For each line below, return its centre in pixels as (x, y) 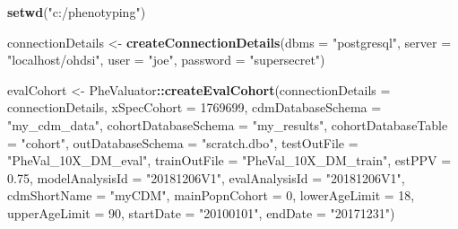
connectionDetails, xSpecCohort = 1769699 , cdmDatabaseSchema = (194, 107)
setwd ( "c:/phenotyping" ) (77, 12)
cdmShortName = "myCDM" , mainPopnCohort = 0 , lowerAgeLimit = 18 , (211, 195)
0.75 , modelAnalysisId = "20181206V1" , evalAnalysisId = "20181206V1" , (206, 177)
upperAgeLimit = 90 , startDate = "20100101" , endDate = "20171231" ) (201, 212)
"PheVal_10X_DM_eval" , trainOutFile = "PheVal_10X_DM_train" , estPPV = (229, 160)
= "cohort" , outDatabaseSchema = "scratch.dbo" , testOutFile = (183, 142)
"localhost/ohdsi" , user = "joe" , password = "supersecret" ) (166, 60)
